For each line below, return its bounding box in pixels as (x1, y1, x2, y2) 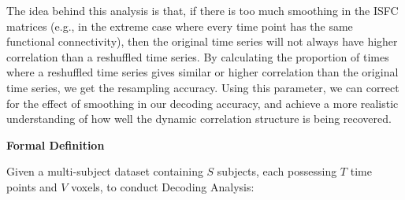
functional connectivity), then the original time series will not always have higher (6, 33, 398, 50)
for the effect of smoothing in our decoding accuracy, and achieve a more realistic (6, 94, 399, 111)
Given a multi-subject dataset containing (6, 163, 203, 180)
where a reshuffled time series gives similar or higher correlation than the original (6, 64, 399, 80)
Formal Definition (6, 136, 105, 153)
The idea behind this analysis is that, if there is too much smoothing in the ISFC (6, 2, 399, 18)
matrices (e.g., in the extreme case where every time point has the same (6, 17, 353, 34)
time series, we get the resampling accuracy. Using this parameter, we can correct (6, 79, 399, 95)
